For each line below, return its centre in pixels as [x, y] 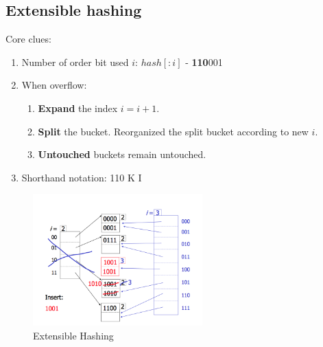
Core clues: [28, 39]
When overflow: [54, 85]
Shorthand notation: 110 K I [82, 177]
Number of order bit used [75, 61]
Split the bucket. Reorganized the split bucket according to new [173, 131]
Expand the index [78, 108]
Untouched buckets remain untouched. [122, 154]
